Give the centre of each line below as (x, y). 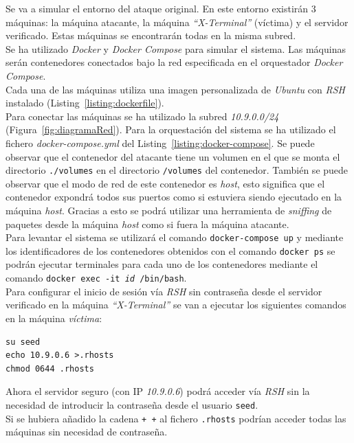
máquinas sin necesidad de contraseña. (87, 432)
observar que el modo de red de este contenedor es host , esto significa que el (165, 183)
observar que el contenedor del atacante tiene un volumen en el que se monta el (173, 156)
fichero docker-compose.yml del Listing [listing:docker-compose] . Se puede (160, 143)
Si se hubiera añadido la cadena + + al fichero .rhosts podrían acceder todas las (176, 418)
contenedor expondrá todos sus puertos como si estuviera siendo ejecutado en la (174, 197)
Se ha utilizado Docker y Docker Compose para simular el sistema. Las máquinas (176, 48)
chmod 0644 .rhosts (50, 368)
